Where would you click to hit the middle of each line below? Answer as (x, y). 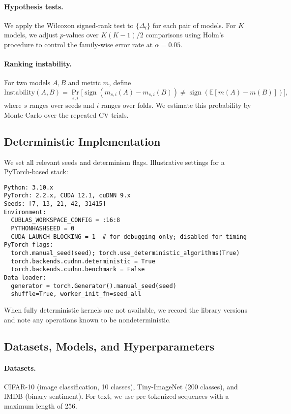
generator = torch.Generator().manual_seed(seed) (94, 286)
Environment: (25, 212)
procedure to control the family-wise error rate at (78, 44)
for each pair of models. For (194, 25)
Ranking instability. (38, 64)
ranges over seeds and (62, 105)
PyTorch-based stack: (36, 172)
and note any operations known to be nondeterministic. (87, 319)
